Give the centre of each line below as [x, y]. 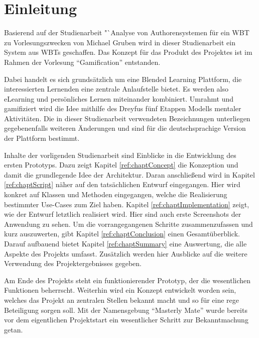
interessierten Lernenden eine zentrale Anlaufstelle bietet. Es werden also [116, 89]
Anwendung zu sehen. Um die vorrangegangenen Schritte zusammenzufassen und [128, 224]
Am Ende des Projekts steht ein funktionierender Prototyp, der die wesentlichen [127, 280]
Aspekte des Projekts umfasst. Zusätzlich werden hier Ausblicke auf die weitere [126, 253]
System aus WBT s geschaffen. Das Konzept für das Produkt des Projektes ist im [128, 52]
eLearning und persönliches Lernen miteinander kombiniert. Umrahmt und [119, 98]
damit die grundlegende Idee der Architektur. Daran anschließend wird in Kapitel [129, 174]
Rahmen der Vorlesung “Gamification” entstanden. [82, 62]
